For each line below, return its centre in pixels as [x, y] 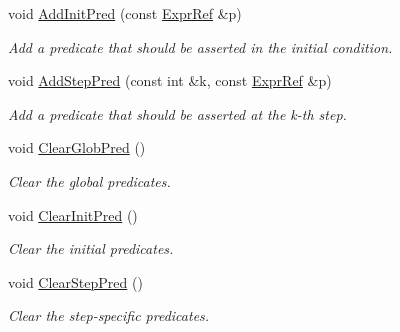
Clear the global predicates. [89, 180]
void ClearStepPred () [75, 281]
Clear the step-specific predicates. [109, 315]
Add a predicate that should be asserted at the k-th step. [177, 113]
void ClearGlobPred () [77, 147]
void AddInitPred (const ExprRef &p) [125, 13]
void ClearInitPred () [73, 214]
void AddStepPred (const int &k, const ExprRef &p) [170, 80]
